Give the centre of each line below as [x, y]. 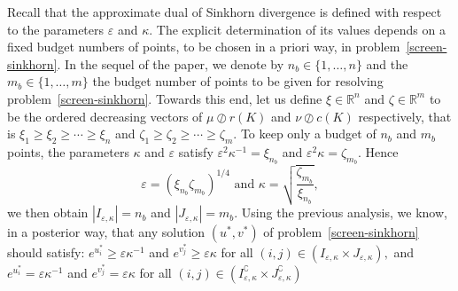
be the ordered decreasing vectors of [105, 116]
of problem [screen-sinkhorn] [341, 232]
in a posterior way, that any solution [106, 232]
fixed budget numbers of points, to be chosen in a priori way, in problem [204, 47]
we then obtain [48, 212]
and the [387, 63]
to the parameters [56, 29]
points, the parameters [68, 151]
